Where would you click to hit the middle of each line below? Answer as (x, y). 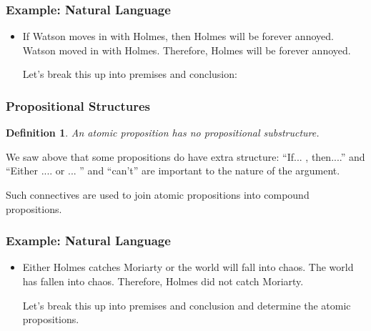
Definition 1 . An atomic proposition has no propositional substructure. (163, 133)
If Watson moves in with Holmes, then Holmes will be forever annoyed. (178, 36)
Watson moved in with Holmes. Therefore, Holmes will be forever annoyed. (187, 50)
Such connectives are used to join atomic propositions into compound (158, 194)
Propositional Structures (78, 105)
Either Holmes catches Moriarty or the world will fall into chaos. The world (188, 267)
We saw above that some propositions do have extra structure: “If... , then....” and (185, 156)
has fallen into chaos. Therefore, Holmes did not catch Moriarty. (163, 281)
